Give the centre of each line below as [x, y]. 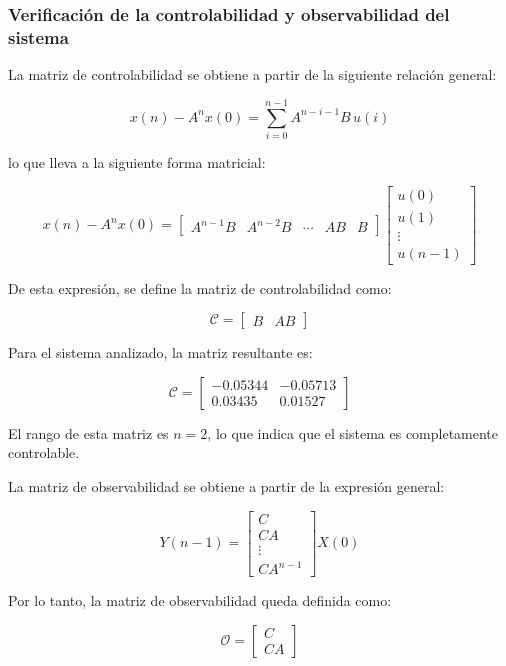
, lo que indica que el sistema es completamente [353, 432]
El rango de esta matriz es [88, 432]
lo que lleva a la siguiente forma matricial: [137, 161]
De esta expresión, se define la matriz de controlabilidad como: [200, 287]
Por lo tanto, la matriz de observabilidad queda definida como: [200, 600]
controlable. [44, 452]
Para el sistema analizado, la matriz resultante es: [160, 352]
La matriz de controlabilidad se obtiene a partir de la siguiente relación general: [252, 74]
